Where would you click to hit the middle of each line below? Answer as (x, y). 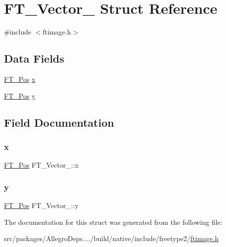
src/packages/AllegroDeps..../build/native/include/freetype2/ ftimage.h (111, 238)
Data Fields (34, 58)
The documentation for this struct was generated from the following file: (113, 222)
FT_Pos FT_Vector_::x (41, 165)
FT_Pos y (20, 95)
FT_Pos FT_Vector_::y (41, 205)
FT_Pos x (20, 79)
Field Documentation (59, 122)
